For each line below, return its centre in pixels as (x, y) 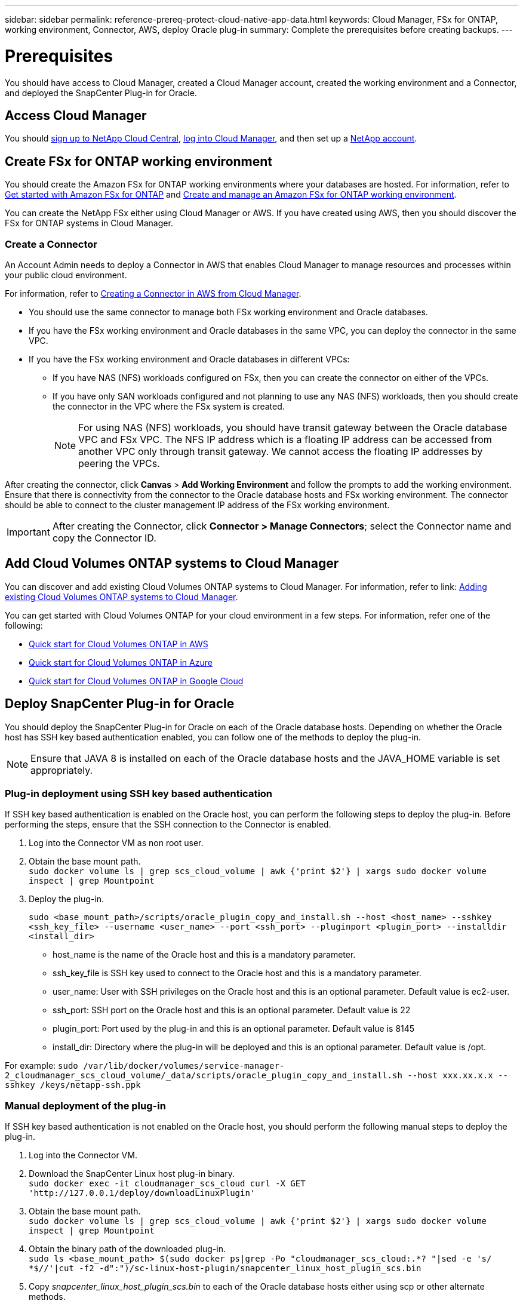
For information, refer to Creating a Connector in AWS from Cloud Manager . (153, 293)
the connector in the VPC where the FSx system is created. (169, 406)
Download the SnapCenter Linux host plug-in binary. (132, 1174)
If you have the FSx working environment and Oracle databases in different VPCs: (189, 359)
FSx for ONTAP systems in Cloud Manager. (89, 223)
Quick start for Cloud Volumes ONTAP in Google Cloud (136, 681)
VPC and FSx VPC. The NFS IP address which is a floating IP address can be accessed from (285, 439)
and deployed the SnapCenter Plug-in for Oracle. (101, 93)
